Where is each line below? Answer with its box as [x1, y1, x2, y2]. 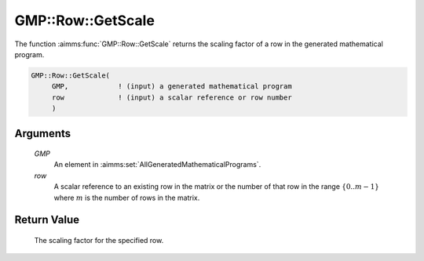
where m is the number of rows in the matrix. [53, 193, 200, 202]
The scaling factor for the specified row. [34, 236, 164, 245]
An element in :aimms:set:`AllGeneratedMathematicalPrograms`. [53, 160, 261, 169]
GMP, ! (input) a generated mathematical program [51, 82, 292, 91]
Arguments [14, 126, 71, 140]
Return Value [14, 213, 80, 227]
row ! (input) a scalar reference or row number [51, 92, 292, 102]
